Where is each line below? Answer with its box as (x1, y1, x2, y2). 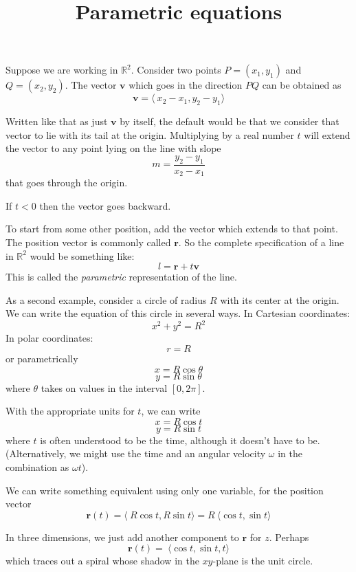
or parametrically (5, 351, 78, 366)
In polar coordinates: (5, 331, 93, 345)
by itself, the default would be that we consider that (120, 114, 340, 129)
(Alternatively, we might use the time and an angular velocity (5, 446, 266, 461)
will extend (304, 127, 351, 142)
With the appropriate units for (5, 404, 135, 418)
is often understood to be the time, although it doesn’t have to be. (40, 432, 320, 447)
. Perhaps (269, 529, 309, 544)
